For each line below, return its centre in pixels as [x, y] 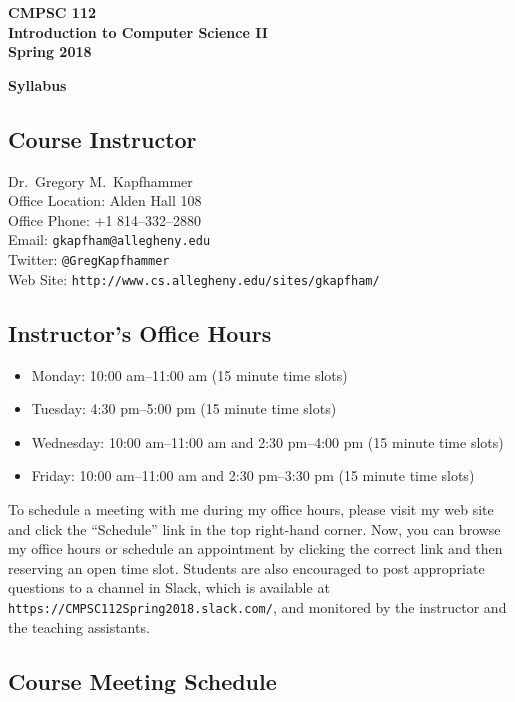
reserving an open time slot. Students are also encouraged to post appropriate [246, 567]
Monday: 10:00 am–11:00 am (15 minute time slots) [189, 374]
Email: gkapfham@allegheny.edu [109, 239]
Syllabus [37, 84]
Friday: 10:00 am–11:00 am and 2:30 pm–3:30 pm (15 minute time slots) [253, 475]
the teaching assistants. [79, 626]
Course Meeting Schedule [142, 680]
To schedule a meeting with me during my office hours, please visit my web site [251, 508]
